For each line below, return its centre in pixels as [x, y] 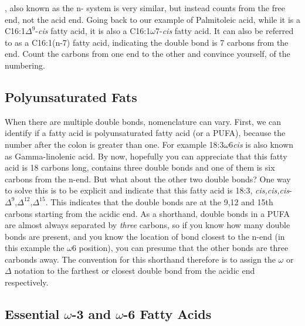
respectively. [27, 282]
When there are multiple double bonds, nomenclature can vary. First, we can [143, 121]
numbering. [25, 65]
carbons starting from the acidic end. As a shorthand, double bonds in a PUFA [147, 213]
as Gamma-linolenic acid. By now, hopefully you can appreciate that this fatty [146, 156]
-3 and [91, 314]
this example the [35, 248]
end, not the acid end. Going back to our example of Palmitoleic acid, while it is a [153, 19]
